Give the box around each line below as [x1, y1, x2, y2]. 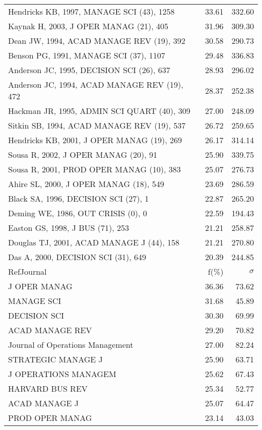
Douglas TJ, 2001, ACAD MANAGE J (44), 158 [8, 236, 179, 248]
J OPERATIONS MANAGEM [8, 368, 116, 380]
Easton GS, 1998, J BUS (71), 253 [8, 222, 129, 233]
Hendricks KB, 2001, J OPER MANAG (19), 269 [8, 134, 182, 146]
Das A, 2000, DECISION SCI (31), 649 [8, 251, 147, 263]
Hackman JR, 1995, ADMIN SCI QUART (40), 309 [8, 105, 190, 116]
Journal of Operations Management [8, 339, 134, 350]
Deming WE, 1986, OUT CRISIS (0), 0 [8, 207, 147, 219]
